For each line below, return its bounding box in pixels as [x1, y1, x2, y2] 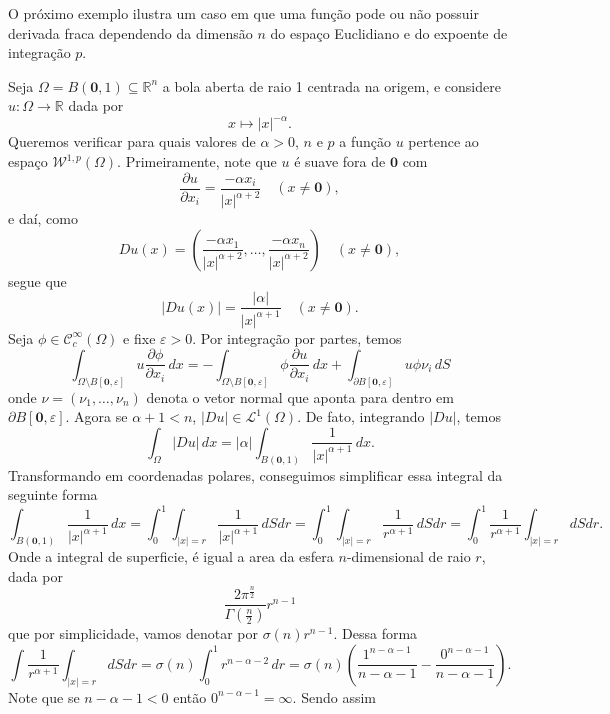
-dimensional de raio [346, 546, 471, 567]
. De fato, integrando [297, 406, 425, 427]
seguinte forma [8, 484, 98, 505]
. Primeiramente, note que [117, 151, 277, 172]
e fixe [123, 327, 156, 348]
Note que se [8, 686, 80, 707]
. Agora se [65, 406, 128, 427]
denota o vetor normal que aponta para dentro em [146, 386, 454, 407]
